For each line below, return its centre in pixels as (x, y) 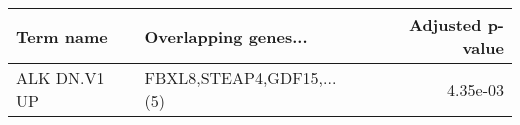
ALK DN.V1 (60, 77)
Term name (62, 36)
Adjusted (445, 24)
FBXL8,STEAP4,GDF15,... (240, 77)
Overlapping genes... (226, 36)
